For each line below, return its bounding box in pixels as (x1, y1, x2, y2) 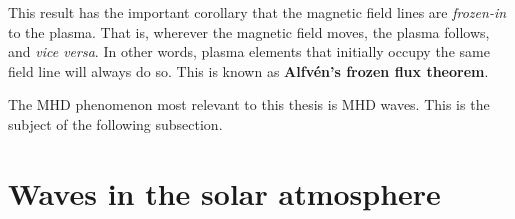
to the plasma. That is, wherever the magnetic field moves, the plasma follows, (8, 21, 490, 42)
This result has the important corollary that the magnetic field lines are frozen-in (8, 2, 507, 22)
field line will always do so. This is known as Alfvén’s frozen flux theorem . (8, 60, 489, 81)
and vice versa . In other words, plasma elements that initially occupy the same (8, 41, 490, 62)
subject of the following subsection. (8, 113, 223, 134)
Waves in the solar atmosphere (8, 172, 441, 213)
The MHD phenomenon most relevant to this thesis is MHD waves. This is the (8, 94, 490, 115)
